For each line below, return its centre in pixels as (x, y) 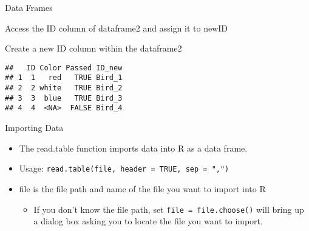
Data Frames (29, 7)
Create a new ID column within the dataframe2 (93, 48)
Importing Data (34, 128)
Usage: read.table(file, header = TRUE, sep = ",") (124, 168)
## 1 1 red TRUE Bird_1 (64, 78)
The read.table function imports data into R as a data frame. (133, 148)
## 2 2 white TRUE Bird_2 (64, 88)
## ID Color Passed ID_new (64, 68)
